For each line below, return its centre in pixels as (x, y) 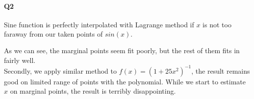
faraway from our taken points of (53, 34)
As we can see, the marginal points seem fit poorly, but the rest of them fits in (122, 50)
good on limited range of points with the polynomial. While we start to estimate (125, 81)
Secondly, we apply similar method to (60, 70)
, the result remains (221, 70)
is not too (217, 24)
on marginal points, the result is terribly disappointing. (93, 91)
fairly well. (20, 60)
